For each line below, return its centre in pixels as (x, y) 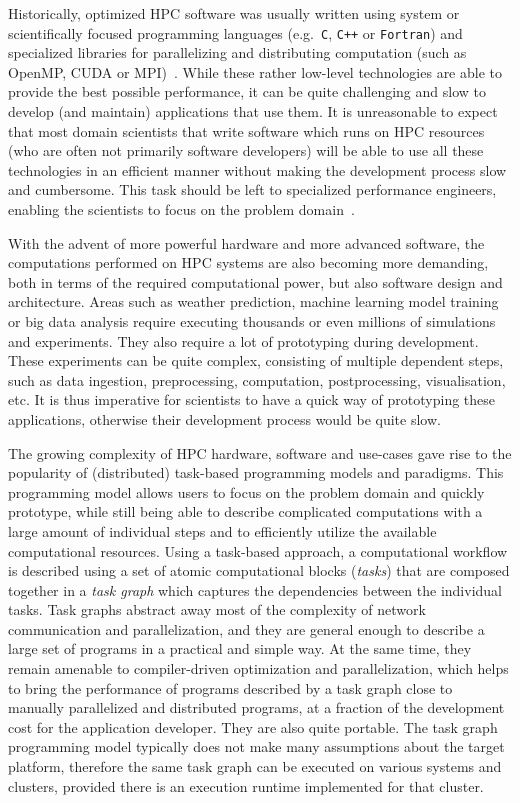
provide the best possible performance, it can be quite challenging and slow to (247, 91)
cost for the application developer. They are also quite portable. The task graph (253, 726)
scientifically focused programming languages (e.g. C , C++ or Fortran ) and (235, 32)
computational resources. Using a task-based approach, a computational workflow (258, 550)
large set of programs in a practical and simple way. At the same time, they (240, 648)
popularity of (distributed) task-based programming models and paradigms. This (256, 472)
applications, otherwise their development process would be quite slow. (224, 418)
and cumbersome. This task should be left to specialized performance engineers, (252, 189)
